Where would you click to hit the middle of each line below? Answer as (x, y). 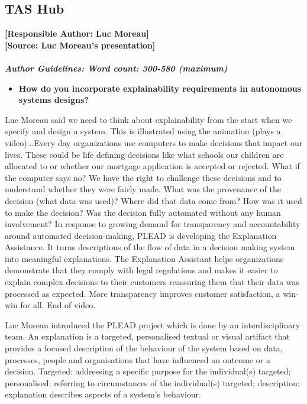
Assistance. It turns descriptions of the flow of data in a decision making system (150, 247)
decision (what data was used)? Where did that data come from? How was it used (153, 200)
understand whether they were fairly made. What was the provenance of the (143, 189)
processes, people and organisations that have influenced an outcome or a (138, 359)
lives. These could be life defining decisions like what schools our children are (144, 154)
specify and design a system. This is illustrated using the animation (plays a (143, 131)
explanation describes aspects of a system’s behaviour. (103, 394)
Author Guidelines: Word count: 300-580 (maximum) (116, 68)
